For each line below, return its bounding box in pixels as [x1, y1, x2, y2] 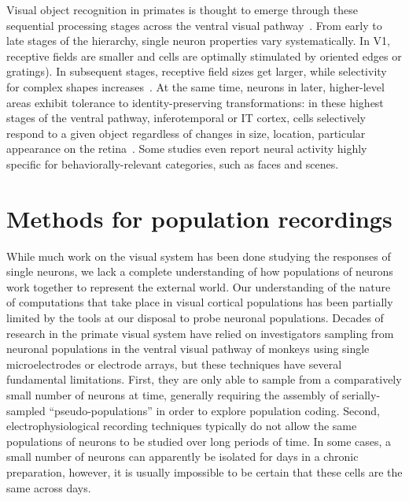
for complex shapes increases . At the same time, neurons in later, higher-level [6, 78, 385, 95]
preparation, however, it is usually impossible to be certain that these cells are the [6, 463, 403, 480]
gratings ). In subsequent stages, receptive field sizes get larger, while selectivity [6, 63, 387, 80]
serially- [342, 387, 381, 403]
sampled [6, 402, 46, 418]
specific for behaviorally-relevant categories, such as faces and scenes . [6, 155, 339, 172]
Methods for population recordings [6, 202, 392, 234]
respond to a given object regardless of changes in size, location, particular [6, 124, 366, 141]
